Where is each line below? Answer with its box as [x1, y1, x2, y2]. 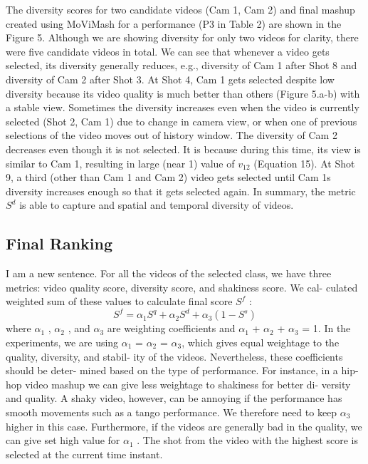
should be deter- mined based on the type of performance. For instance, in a [6, 363, 338, 378]
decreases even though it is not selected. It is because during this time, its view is [6, 141, 361, 156]
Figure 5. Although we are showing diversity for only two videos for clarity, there [6, 30, 359, 45]
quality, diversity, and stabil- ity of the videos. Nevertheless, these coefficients [6, 349, 343, 364]
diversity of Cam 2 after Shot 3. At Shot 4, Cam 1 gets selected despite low [6, 71, 335, 86]
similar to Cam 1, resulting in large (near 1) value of [6, 155, 235, 170]
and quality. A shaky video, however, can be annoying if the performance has [6, 391, 342, 406]
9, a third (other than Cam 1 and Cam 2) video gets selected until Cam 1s [6, 170, 331, 185]
